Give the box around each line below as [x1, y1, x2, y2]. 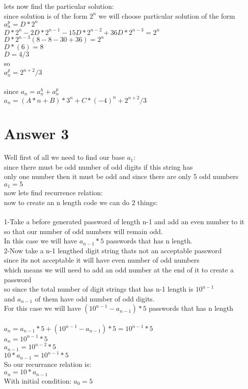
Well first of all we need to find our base [4, 152, 125, 162]
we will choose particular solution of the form [98, 10, 235, 21]
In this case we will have [4, 236, 78, 246]
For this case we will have [4, 303, 81, 313]
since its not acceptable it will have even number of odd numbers [4, 255, 200, 265]
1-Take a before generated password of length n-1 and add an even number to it [4, 216, 245, 227]
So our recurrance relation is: [4, 359, 91, 369]
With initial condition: [4, 375, 72, 386]
